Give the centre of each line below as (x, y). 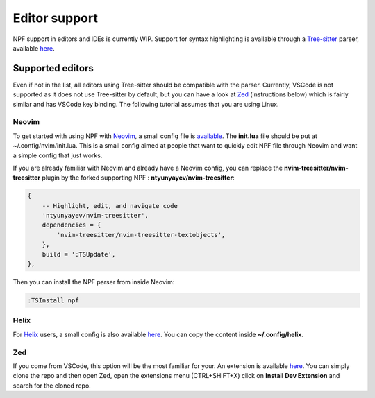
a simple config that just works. (58, 155)
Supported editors (53, 68)
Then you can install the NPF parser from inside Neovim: (94, 282)
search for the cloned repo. (52, 386)
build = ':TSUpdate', (79, 254)
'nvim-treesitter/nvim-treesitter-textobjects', (141, 235)
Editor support (56, 18)
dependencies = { (72, 225)
